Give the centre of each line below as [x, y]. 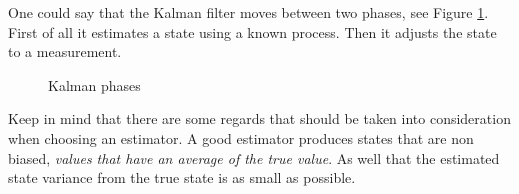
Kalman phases [94, 84]
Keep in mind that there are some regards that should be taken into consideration [259, 118]
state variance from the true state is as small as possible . [182, 177]
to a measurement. [65, 51]
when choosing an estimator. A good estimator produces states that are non [241, 137]
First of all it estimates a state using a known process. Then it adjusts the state [252, 31]
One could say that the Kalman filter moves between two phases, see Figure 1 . [248, 12]
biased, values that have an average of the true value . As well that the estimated [254, 157]
